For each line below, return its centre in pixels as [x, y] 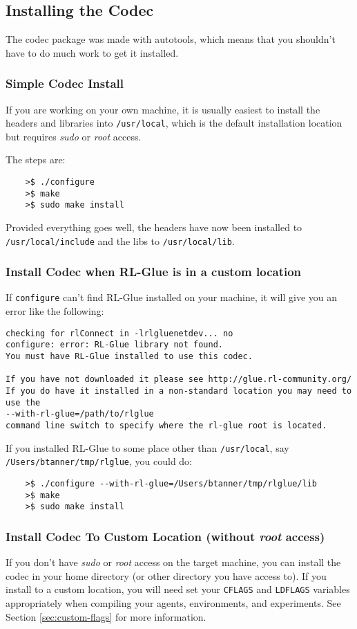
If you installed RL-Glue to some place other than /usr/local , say [147, 447]
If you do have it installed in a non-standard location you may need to [179, 391]
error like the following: [55, 311]
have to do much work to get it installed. [92, 52]
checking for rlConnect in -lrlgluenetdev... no [119, 333]
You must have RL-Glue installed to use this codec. [129, 357]
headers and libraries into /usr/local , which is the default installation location [174, 123]
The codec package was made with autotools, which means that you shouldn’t [171, 39]
